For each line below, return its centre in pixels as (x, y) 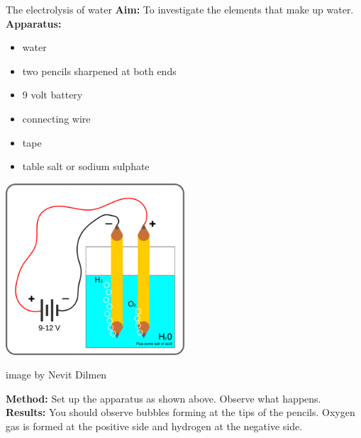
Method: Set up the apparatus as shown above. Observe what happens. (163, 398)
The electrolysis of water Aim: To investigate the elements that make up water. (180, 9)
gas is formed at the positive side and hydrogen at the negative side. (154, 426)
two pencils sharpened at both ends (99, 71)
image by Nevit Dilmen (56, 375)
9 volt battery (52, 95)
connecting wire (56, 118)
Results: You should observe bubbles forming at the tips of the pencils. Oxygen (180, 412)
